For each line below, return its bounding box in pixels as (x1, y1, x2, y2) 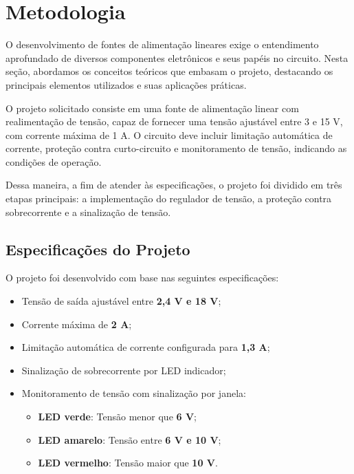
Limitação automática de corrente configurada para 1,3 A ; (21, 340, 270, 354)
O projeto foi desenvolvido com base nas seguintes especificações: (5, 270, 279, 285)
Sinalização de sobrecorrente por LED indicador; (21, 363, 226, 377)
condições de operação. (5, 154, 102, 169)
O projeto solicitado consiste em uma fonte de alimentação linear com (5, 100, 299, 115)
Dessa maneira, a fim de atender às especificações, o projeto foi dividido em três (5, 177, 342, 192)
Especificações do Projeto (5, 238, 190, 259)
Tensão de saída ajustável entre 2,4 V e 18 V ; (21, 294, 221, 308)
